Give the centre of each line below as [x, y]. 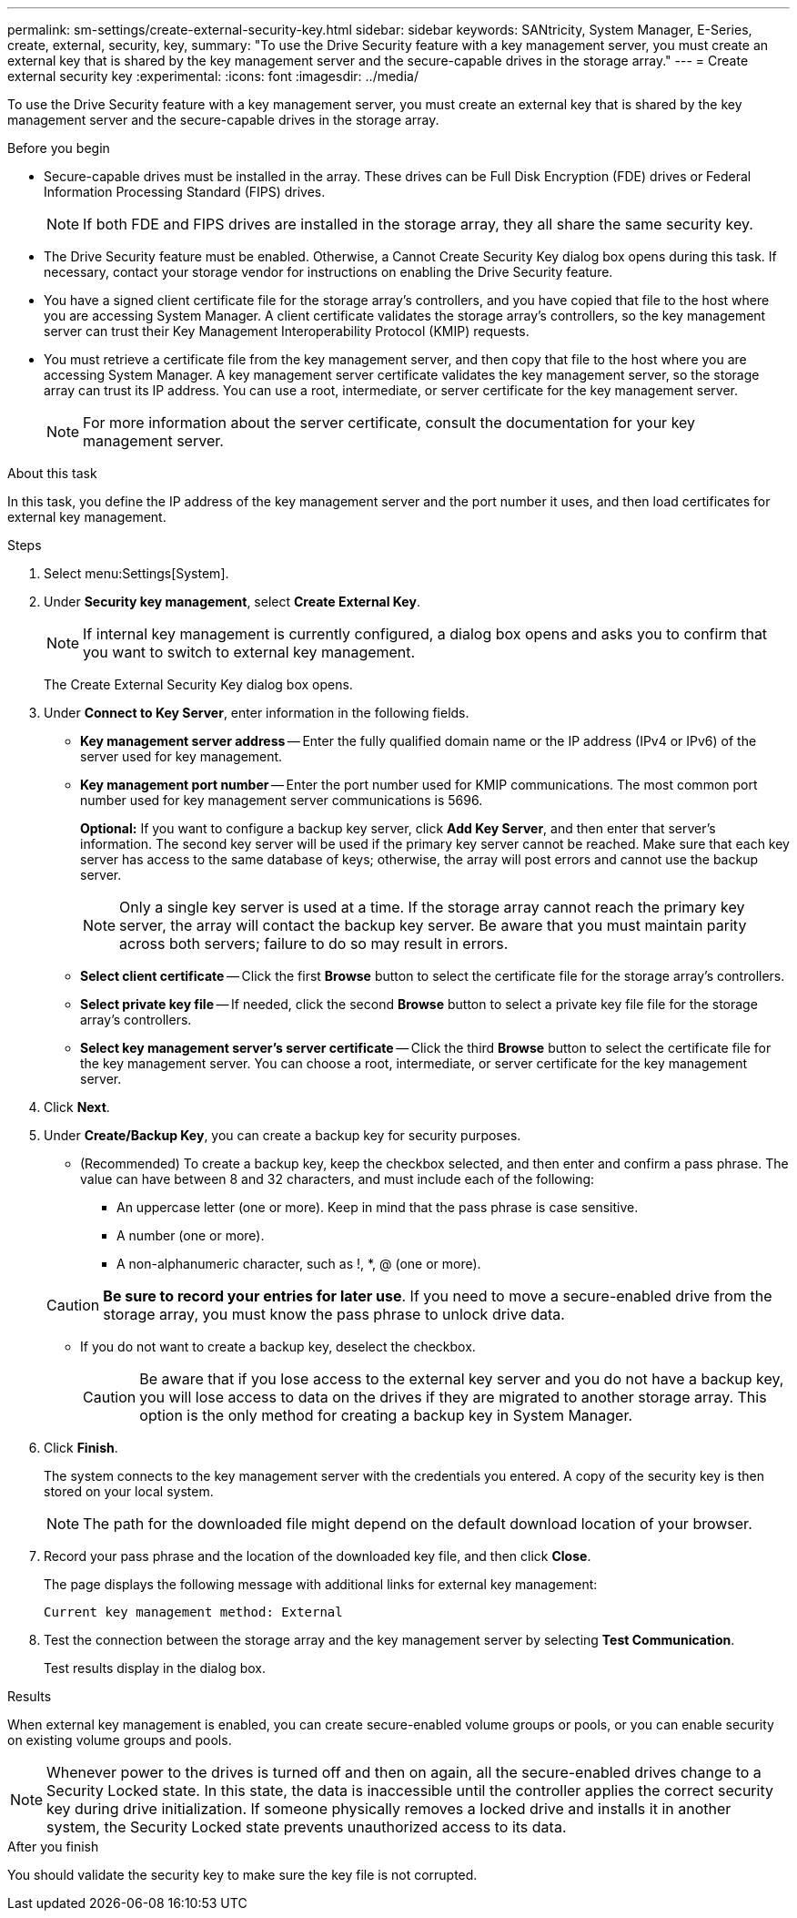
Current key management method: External [193, 1612]
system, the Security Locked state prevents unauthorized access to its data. [307, 1827]
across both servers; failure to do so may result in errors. [314, 944]
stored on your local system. [129, 1491]
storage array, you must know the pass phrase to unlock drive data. [334, 1314]
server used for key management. [182, 756]
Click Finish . [81, 1448]
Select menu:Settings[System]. [136, 573]
